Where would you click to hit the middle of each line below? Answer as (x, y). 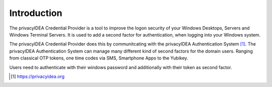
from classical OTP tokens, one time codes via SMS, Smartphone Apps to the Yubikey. (99, 58)
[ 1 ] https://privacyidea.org (38, 76)
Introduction (36, 13)
